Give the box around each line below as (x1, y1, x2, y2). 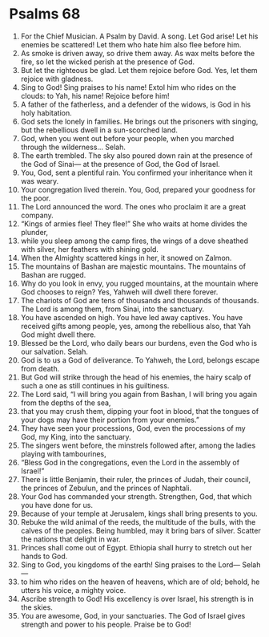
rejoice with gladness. (20, 74, 94, 83)
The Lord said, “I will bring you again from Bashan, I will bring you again (20, 389, 258, 399)
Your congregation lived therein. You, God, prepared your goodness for (20, 185, 255, 194)
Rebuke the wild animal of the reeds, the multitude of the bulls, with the (20, 517, 256, 526)
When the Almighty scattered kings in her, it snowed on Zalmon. (20, 253, 232, 262)
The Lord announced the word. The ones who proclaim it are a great (20, 201, 247, 211)
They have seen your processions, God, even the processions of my (20, 423, 247, 433)
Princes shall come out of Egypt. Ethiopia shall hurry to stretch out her (20, 542, 252, 552)
